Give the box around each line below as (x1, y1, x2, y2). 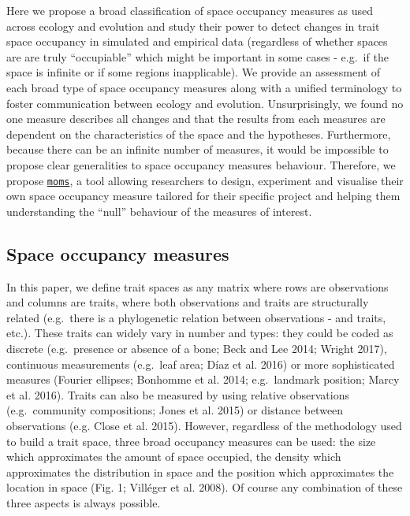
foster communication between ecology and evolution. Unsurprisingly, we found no (6, 95, 404, 111)
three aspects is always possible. (6, 494, 161, 510)
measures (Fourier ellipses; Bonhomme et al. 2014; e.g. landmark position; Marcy (6, 371, 400, 388)
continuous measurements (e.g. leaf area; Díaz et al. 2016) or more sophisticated (6, 355, 395, 372)
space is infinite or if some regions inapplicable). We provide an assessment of (6, 64, 380, 80)
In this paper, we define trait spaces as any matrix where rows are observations (6, 278, 389, 295)
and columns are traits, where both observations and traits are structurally (6, 294, 369, 310)
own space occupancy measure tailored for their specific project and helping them (6, 187, 401, 204)
